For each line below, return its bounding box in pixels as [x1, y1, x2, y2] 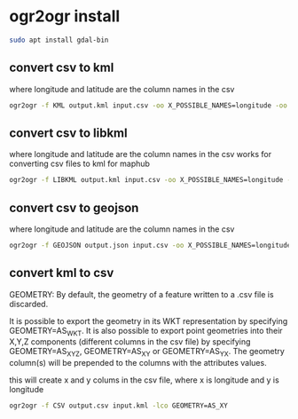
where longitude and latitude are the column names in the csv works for [9, 149, 272, 160]
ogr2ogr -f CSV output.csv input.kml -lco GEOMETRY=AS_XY [9, 401, 228, 410]
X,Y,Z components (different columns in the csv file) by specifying [9, 336, 251, 347]
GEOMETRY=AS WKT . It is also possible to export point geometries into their [9, 325, 283, 338]
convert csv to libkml [9, 125, 128, 140]
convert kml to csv [9, 265, 114, 281]
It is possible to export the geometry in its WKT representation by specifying [9, 315, 288, 326]
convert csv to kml [9, 60, 114, 75]
